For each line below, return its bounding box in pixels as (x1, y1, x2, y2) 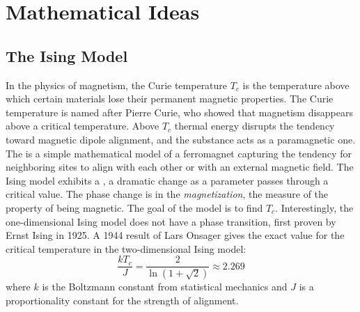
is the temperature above (242, 77, 350, 92)
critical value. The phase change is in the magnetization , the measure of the (6, 187, 329, 201)
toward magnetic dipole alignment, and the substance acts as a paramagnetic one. (6, 132, 356, 146)
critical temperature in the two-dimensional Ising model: (6, 241, 246, 256)
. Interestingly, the (275, 200, 354, 214)
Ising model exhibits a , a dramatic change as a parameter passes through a (6, 173, 329, 187)
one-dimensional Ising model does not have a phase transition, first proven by (6, 214, 336, 228)
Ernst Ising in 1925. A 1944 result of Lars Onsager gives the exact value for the (6, 228, 345, 242)
